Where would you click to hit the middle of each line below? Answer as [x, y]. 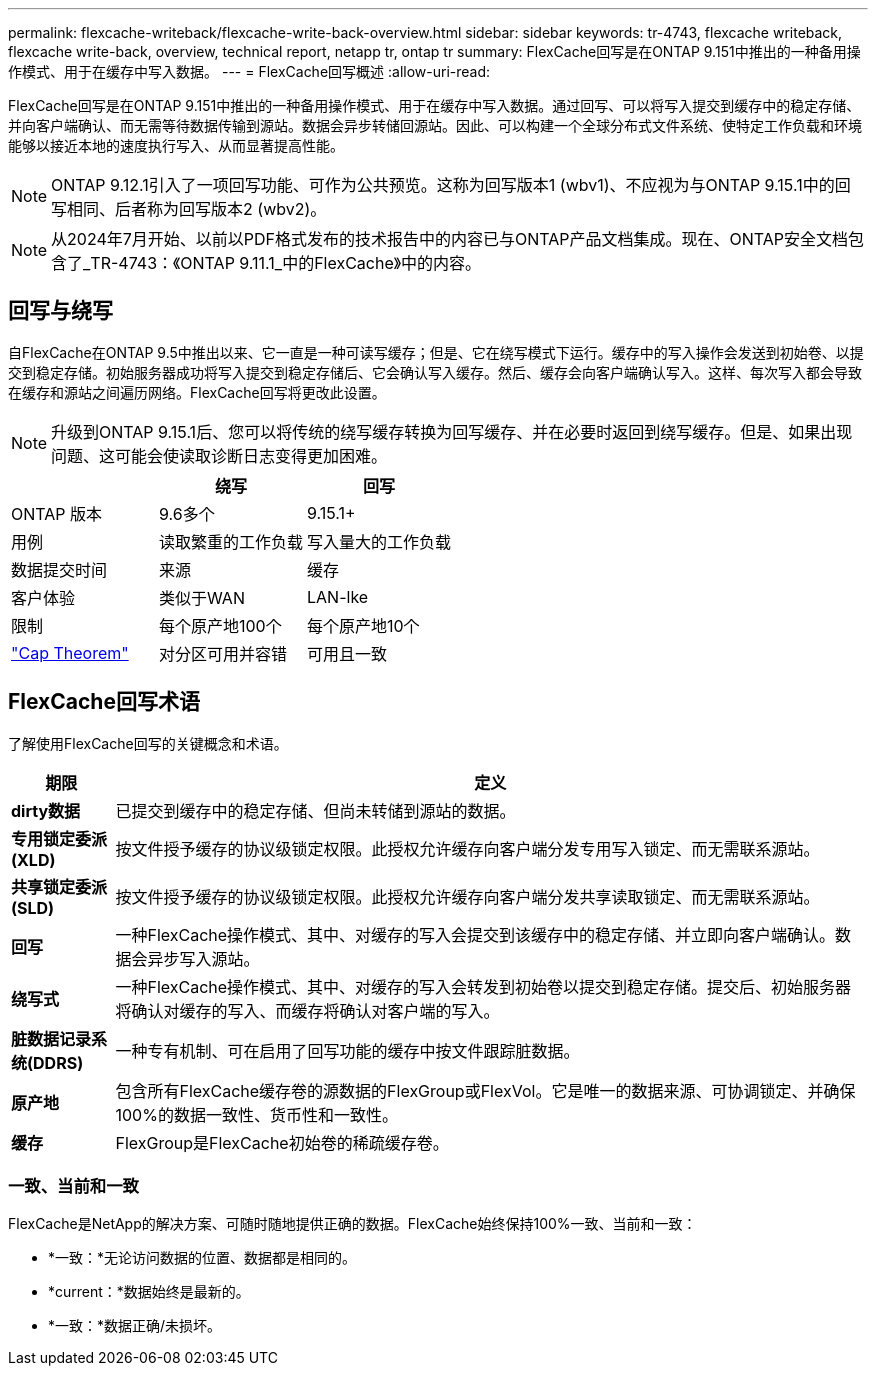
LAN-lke [338, 596]
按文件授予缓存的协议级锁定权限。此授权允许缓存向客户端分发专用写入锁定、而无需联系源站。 [467, 848]
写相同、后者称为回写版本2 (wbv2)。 [189, 209]
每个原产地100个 [220, 625]
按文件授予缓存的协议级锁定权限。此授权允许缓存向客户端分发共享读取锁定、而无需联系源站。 [467, 896]
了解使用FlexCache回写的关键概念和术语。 [148, 743]
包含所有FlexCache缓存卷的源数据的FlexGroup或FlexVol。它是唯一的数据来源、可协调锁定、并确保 [485, 1090]
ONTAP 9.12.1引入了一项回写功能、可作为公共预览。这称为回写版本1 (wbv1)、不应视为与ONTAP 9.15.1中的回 [451, 185]
